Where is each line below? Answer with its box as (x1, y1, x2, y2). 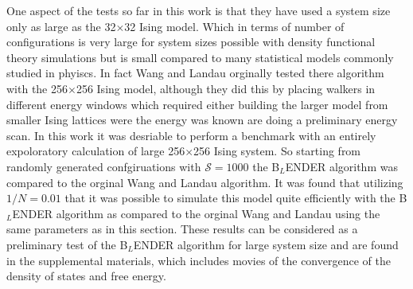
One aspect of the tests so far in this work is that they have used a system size (6, 2, 391, 18)
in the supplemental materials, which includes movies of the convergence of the (6, 252, 391, 268)
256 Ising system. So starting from (193, 143, 361, 159)
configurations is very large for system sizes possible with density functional (6, 33, 376, 50)
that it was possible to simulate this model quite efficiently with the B (64, 189, 407, 206)
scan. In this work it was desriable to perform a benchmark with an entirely (6, 127, 376, 143)
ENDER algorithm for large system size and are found (133, 236, 399, 252)
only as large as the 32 (6, 18, 116, 34)
